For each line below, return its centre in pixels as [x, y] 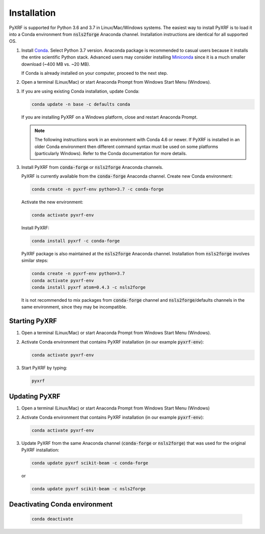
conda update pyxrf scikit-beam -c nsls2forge [89, 489]
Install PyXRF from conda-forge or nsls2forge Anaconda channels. [93, 167]
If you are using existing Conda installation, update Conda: [80, 91]
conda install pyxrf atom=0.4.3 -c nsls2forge [89, 287]
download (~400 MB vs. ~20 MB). [56, 64]
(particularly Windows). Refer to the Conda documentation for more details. [111, 154]
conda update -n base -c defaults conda [81, 104]
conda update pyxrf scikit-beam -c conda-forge [90, 463]
